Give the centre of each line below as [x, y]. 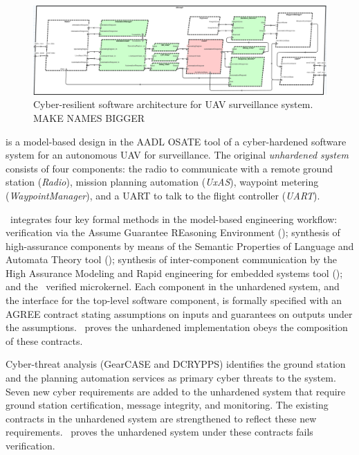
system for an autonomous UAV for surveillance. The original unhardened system [177, 155]
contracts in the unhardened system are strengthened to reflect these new [161, 418]
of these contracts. [44, 340]
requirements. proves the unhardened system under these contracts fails [159, 432]
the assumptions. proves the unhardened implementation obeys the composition [177, 327]
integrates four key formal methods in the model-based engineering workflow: [174, 218]
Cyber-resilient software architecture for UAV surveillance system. [173, 104]
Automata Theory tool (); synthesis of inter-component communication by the [172, 259]
